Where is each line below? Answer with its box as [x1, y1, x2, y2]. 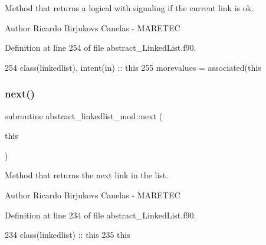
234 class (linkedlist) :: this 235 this [5, 228, 130, 241]
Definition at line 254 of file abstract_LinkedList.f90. [5, 41, 196, 54]
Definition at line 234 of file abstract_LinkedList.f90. [5, 208, 196, 221]
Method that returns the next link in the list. [5, 169, 169, 181]
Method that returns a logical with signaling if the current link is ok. [5, 2, 254, 14]
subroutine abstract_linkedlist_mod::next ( [5, 109, 163, 122]
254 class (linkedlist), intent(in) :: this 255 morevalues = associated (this [5, 61, 261, 73]
